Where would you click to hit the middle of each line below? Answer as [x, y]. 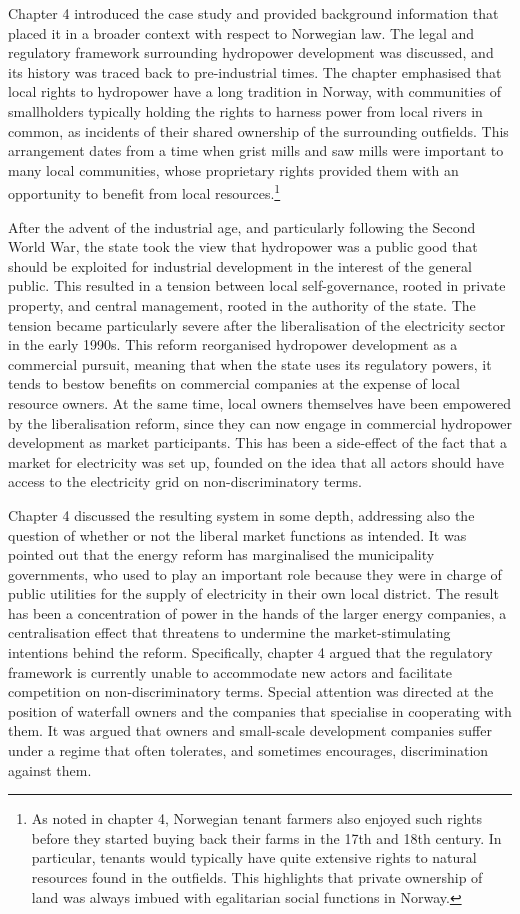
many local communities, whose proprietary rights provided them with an [233, 169]
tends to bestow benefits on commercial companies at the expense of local [234, 383]
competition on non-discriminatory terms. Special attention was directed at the [251, 691]
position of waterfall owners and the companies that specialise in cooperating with [260, 710]
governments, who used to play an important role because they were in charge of [255, 573]
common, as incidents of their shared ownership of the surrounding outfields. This [258, 130]
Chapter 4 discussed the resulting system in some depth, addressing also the [241, 514]
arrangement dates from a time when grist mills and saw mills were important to [256, 150]
